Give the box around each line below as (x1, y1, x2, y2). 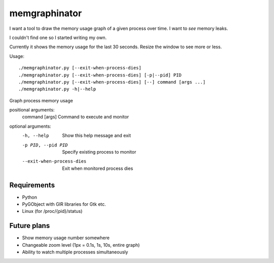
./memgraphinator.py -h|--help (18, 86, 96, 92)
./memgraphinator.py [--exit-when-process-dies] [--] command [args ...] (18, 79, 206, 85)
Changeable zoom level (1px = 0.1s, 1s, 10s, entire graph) (22, 242, 140, 248)
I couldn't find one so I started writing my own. (9, 34, 107, 41)
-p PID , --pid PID (22, 142, 68, 148)
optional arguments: (9, 123, 52, 129)
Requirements (9, 180, 55, 190)
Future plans (9, 221, 50, 230)
